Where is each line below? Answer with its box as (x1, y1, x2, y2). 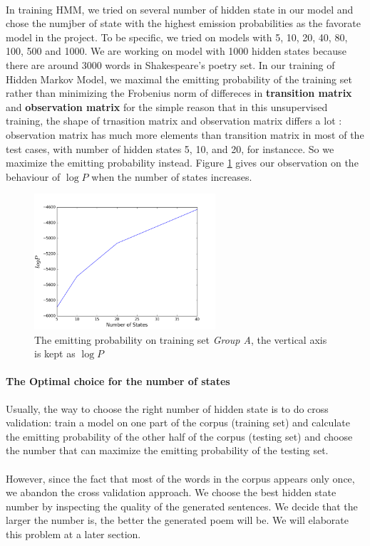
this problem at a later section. (6, 527, 141, 542)
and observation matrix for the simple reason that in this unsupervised (6, 99, 328, 114)
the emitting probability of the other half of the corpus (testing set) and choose (6, 429, 353, 443)
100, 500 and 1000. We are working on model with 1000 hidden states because (6, 43, 346, 58)
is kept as (34, 346, 76, 361)
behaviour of (6, 169, 61, 184)
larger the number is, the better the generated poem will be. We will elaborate (6, 513, 349, 527)
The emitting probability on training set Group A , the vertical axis (34, 332, 327, 347)
